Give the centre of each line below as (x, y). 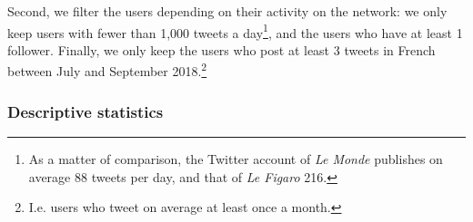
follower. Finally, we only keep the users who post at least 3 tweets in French (221, 49)
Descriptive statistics (86, 111)
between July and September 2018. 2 (107, 70)
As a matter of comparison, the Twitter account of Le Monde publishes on (236, 158)
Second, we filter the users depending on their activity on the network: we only (227, 11)
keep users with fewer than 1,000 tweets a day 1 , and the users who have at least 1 (235, 31)
